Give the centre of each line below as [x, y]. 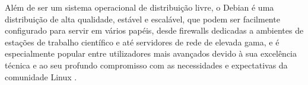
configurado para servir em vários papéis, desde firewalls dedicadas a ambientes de [154, 30]
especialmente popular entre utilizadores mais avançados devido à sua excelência [151, 53]
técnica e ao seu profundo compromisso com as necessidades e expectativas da [146, 65]
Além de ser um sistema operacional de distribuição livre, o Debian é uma [139, 7]
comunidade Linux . [41, 76]
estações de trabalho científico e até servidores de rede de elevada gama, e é [142, 42]
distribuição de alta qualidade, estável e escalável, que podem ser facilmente [142, 19]
